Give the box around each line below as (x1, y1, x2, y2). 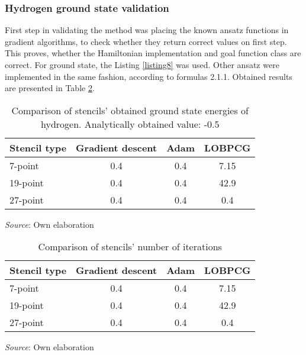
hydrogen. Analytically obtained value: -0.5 (41, 117, 220, 131)
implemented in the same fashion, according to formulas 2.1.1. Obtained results (5, 70, 292, 82)
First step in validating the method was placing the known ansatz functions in (5, 24, 289, 36)
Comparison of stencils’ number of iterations (38, 240, 222, 254)
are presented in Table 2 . (5, 82, 95, 94)
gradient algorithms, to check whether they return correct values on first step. (5, 35, 287, 47)
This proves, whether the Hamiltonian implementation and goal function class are (5, 47, 301, 59)
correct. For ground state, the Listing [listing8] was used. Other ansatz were (5, 59, 279, 70)
